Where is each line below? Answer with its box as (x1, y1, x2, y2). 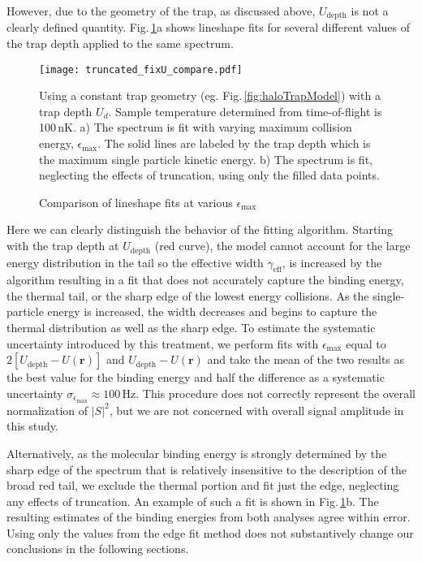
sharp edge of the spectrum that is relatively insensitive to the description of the (6, 460, 407, 478)
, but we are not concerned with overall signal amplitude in (109, 401, 404, 418)
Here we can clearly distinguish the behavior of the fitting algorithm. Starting (6, 221, 393, 238)
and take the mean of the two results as (207, 351, 405, 368)
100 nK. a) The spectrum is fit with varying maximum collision (39, 119, 352, 136)
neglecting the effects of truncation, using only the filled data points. (39, 166, 380, 184)
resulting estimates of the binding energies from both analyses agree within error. (6, 508, 411, 525)
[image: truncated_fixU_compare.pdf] (39, 63, 243, 76)
